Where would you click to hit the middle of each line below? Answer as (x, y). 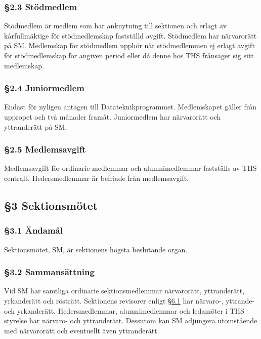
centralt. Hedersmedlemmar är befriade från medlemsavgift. (97, 178)
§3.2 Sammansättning (49, 272)
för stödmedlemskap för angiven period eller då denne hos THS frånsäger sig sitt (129, 55)
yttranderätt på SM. (36, 126)
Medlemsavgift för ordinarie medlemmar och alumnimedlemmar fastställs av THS (130, 168)
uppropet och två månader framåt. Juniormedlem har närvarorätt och (113, 117)
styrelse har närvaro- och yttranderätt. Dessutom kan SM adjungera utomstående (131, 321)
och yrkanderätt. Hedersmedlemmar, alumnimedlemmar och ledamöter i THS (124, 310)
